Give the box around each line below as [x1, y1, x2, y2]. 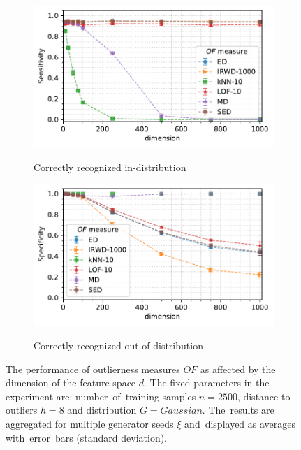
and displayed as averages [184, 416, 296, 430]
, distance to [237, 389, 291, 403]
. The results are [202, 402, 274, 417]
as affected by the [200, 361, 276, 376]
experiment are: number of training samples [6, 389, 196, 403]
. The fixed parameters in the [144, 375, 270, 390]
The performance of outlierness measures [6, 361, 180, 376]
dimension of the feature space [6, 375, 136, 390]
